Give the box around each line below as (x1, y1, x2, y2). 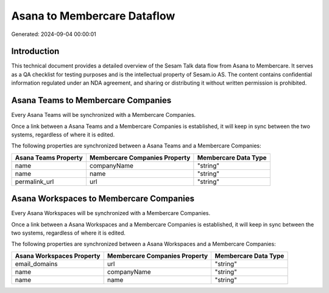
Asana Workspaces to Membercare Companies (11, 194, 195, 204)
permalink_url (15, 177, 54, 186)
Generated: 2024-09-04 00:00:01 (11, 30, 97, 38)
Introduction (11, 46, 60, 57)
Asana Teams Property (15, 153, 83, 161)
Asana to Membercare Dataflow (11, 9, 175, 23)
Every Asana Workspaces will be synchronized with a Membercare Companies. (11, 210, 211, 217)
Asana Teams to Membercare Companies (11, 95, 172, 106)
